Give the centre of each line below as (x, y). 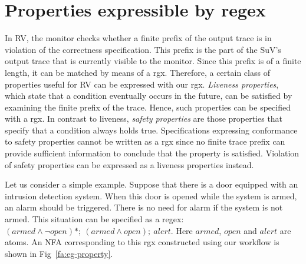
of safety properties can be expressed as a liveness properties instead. (129, 164)
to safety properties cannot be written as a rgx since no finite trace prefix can (145, 141)
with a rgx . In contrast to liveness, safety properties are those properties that (144, 118)
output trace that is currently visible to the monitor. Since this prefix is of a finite (153, 61)
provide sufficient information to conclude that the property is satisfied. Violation (152, 153)
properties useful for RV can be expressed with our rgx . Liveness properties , (142, 84)
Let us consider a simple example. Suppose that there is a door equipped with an (152, 184)
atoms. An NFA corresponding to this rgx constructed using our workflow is (142, 242)
